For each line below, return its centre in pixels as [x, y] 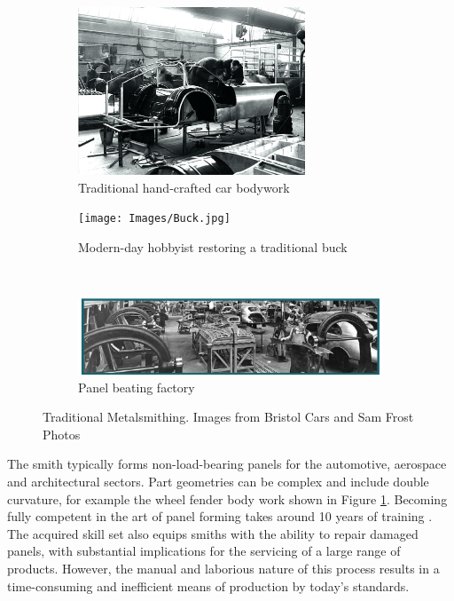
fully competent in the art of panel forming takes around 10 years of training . [220, 516]
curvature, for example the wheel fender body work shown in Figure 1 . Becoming [227, 498]
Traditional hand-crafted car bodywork [184, 187]
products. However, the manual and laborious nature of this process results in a [223, 568]
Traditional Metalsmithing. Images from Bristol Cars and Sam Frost [228, 417]
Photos [62, 434]
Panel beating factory [137, 387]
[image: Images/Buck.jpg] [154, 219]
